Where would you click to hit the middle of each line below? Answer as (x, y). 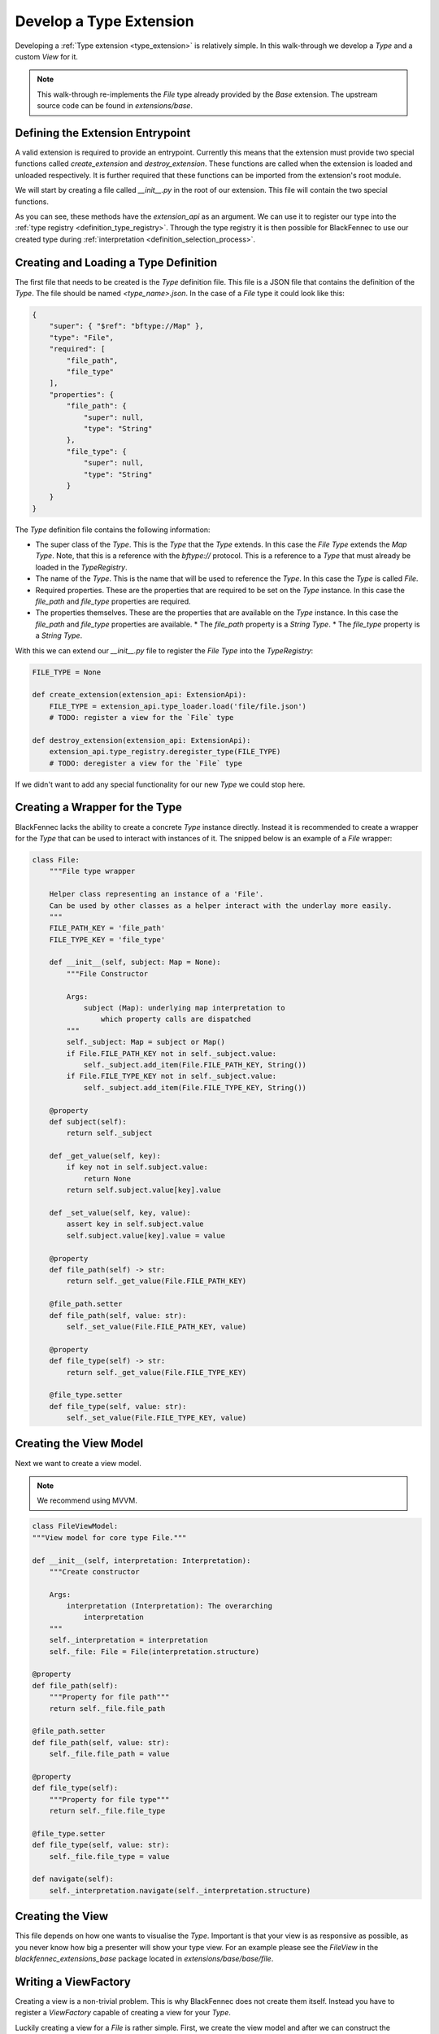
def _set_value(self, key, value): (120, 1213)
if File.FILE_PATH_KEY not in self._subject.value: (172, 1053)
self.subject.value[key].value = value (146, 1235)
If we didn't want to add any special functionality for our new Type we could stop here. (160, 784)
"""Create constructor (94, 1571)
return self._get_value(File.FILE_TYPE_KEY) (156, 1372)
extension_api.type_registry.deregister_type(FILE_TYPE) (165, 752)
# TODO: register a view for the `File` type (141, 718)
